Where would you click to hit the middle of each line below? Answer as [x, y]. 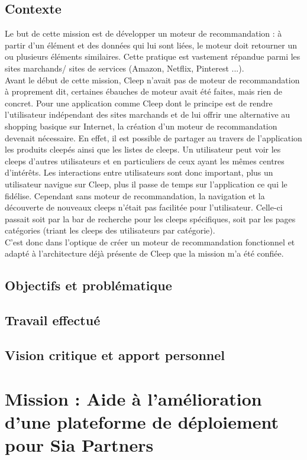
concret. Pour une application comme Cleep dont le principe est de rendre [139, 103]
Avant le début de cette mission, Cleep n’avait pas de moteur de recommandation [152, 80]
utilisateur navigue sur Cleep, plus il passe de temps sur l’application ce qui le [146, 184]
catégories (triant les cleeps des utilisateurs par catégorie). [110, 230]
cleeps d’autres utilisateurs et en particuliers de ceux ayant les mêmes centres [145, 161]
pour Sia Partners [79, 444]
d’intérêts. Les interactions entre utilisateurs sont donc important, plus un [139, 172]
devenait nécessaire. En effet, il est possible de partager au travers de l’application [153, 137]
